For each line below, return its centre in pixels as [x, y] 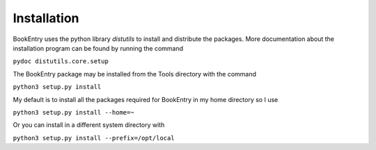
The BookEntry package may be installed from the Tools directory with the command [135, 74]
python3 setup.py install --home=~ [74, 112]
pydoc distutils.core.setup [61, 61]
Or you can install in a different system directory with [89, 125]
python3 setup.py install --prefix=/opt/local [94, 138]
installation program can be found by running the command [98, 48]
